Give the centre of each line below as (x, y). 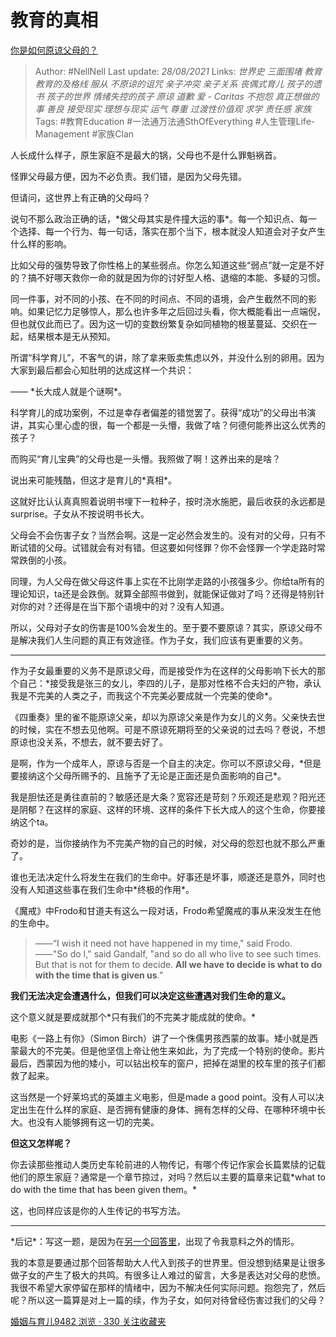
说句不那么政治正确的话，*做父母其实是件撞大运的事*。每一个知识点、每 (159, 218)
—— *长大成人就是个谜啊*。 (68, 391)
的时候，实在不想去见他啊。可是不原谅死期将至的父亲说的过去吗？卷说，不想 (168, 729)
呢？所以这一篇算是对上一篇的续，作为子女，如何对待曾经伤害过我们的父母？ (168, 1300)
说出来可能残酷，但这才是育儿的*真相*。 (94, 480)
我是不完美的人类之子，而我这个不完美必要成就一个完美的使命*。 (144, 695)
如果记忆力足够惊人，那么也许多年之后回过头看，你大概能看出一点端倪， (176, 311)
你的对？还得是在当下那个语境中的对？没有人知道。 (124, 606)
